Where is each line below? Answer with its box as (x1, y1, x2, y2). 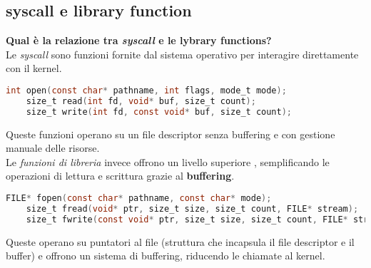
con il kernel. (6, 61, 62, 76)
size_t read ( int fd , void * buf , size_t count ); (26, 96, 256, 106)
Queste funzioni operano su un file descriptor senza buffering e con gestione (6, 126, 335, 141)
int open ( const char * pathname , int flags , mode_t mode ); (6, 85, 287, 96)
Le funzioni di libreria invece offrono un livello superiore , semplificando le (6, 154, 330, 169)
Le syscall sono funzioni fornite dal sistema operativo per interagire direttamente (6, 46, 359, 61)
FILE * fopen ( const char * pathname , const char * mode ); (6, 192, 272, 203)
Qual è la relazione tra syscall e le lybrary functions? (6, 33, 272, 48)
